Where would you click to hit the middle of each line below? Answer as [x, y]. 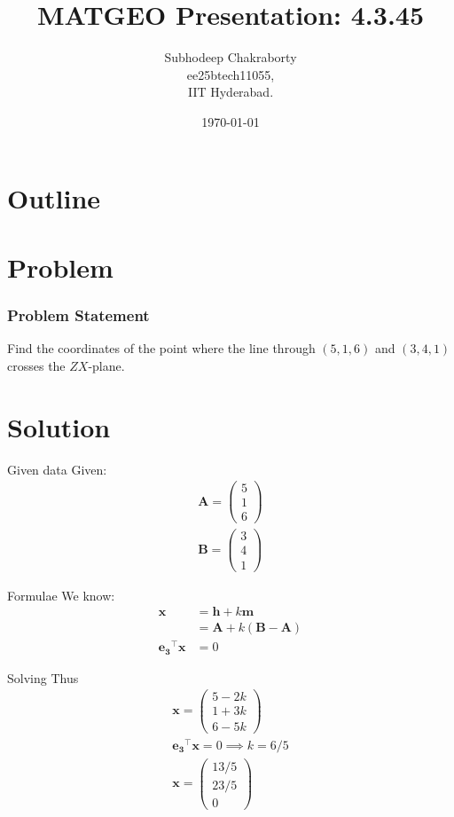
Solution [59, 426]
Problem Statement [78, 314]
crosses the [36, 365]
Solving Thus [43, 677]
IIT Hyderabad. [231, 92]
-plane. [106, 365]
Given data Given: [57, 469]
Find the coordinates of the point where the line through [161, 348]
